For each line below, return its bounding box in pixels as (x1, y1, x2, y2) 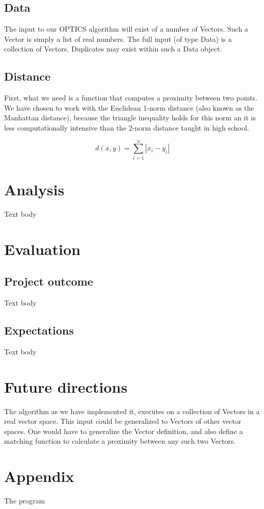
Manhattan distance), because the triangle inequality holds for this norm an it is (4, 112, 256, 123)
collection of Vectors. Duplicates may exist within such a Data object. (4, 43, 222, 54)
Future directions (4, 376, 127, 397)
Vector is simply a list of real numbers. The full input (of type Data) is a (4, 33, 232, 44)
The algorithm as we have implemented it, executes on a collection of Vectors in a (4, 405, 260, 416)
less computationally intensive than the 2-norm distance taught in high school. (4, 122, 249, 133)
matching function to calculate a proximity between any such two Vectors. (4, 436, 236, 446)
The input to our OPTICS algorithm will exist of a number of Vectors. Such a (4, 23, 248, 34)
